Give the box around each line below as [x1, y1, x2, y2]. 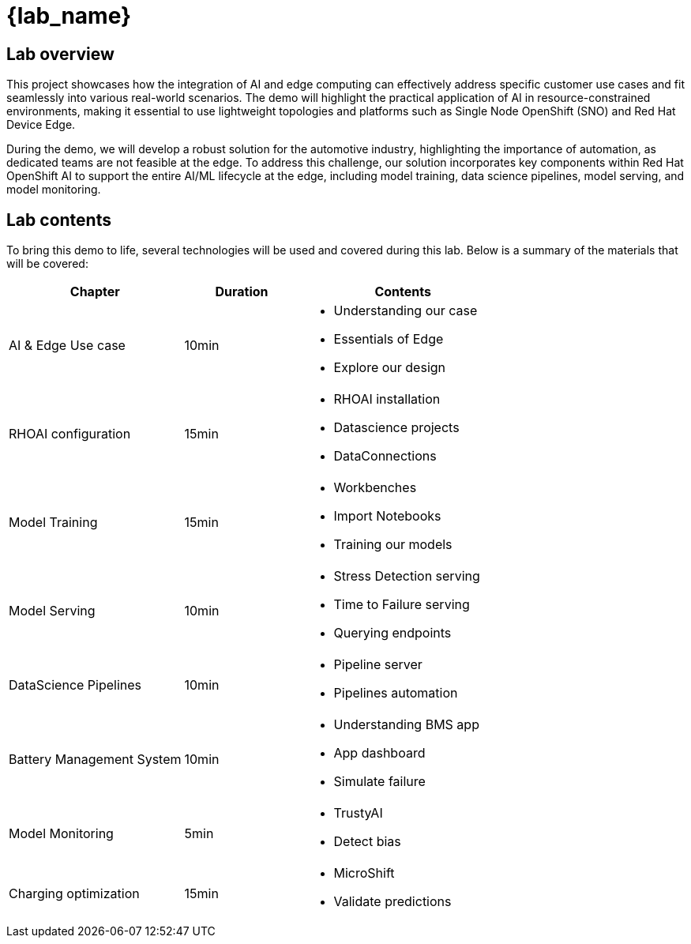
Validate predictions [333, 893, 452, 910]
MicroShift [333, 865, 395, 882]
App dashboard [333, 745, 426, 762]
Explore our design [333, 359, 446, 376]
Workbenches [333, 480, 417, 496]
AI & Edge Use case [9, 337, 126, 354]
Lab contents [6, 209, 111, 230]
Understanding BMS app [333, 716, 479, 733]
